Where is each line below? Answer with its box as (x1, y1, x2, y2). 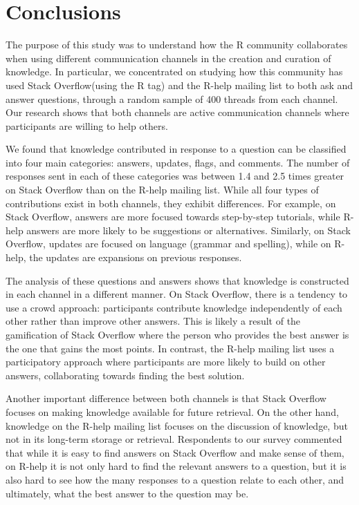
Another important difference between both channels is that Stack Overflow (6, 391, 326, 406)
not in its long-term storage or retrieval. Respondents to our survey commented (6, 432, 342, 446)
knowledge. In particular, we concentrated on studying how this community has (6, 64, 343, 79)
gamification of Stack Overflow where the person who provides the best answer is (6, 327, 349, 341)
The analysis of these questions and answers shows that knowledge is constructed (6, 273, 349, 287)
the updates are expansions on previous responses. (29, 250, 242, 265)
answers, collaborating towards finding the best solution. (6, 368, 245, 382)
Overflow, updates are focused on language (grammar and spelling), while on (6, 236, 331, 251)
